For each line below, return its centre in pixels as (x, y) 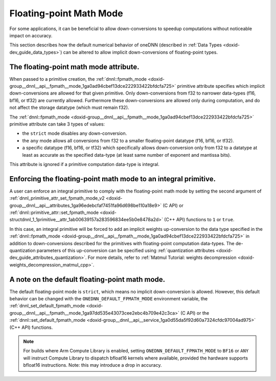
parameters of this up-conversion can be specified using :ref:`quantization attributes (125, 250)
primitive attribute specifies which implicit (221, 86)
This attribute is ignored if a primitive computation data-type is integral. (84, 164)
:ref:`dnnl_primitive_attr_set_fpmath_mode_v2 (57, 198)
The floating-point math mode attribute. (74, 67)
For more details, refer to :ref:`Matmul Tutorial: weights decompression (162, 257)
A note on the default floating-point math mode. (87, 279)
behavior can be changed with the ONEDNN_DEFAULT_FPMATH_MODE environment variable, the (109, 299)
